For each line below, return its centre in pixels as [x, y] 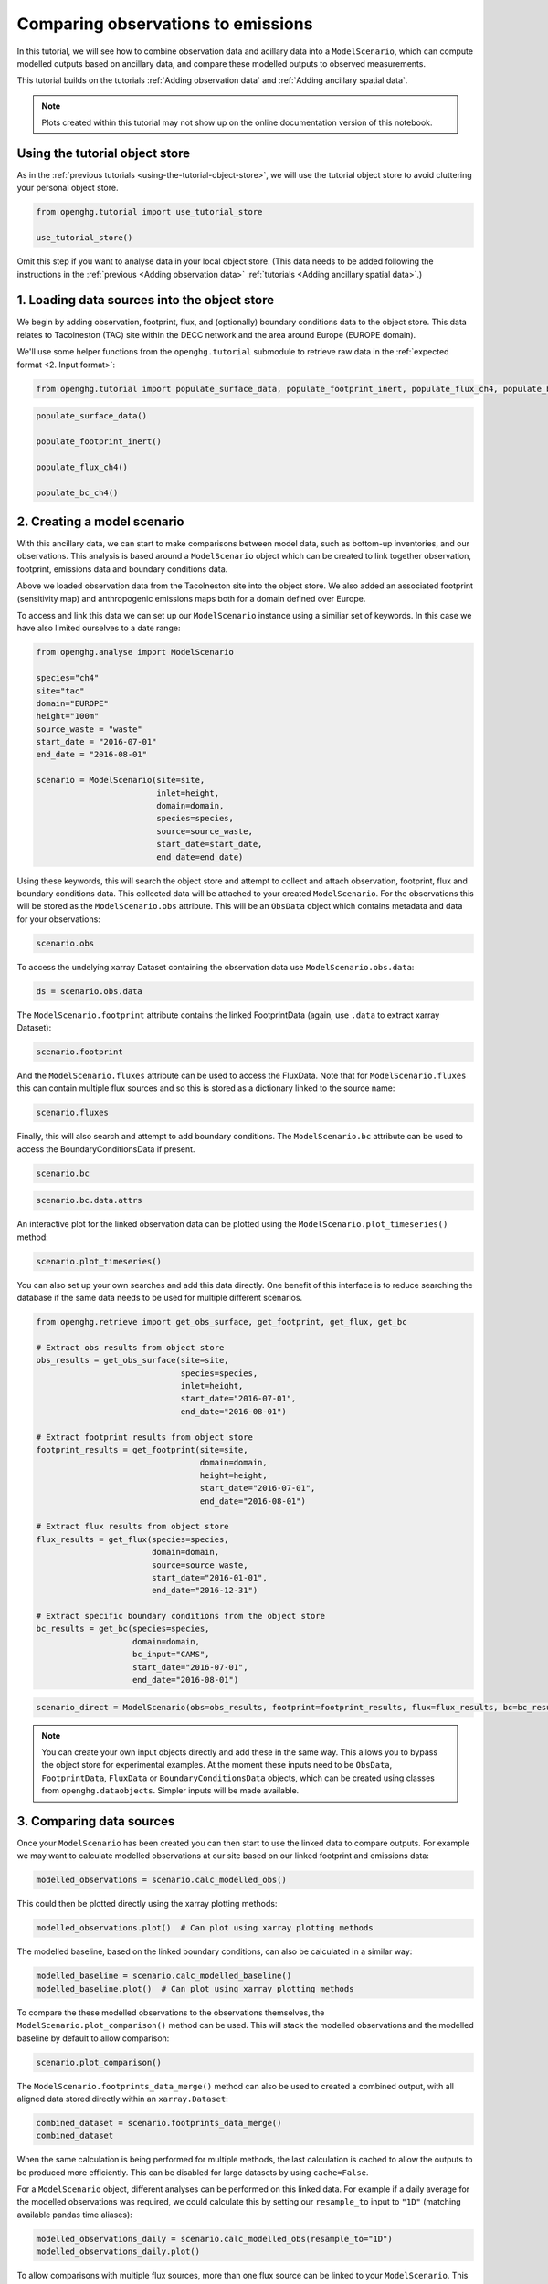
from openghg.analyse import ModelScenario [135, 652]
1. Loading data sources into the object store [145, 300]
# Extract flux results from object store [132, 1527]
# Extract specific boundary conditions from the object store [181, 1616]
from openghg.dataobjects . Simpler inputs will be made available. [170, 1791]
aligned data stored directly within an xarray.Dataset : [122, 2099]
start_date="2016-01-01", [210, 1577]
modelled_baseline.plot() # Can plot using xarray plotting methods [195, 1988]
